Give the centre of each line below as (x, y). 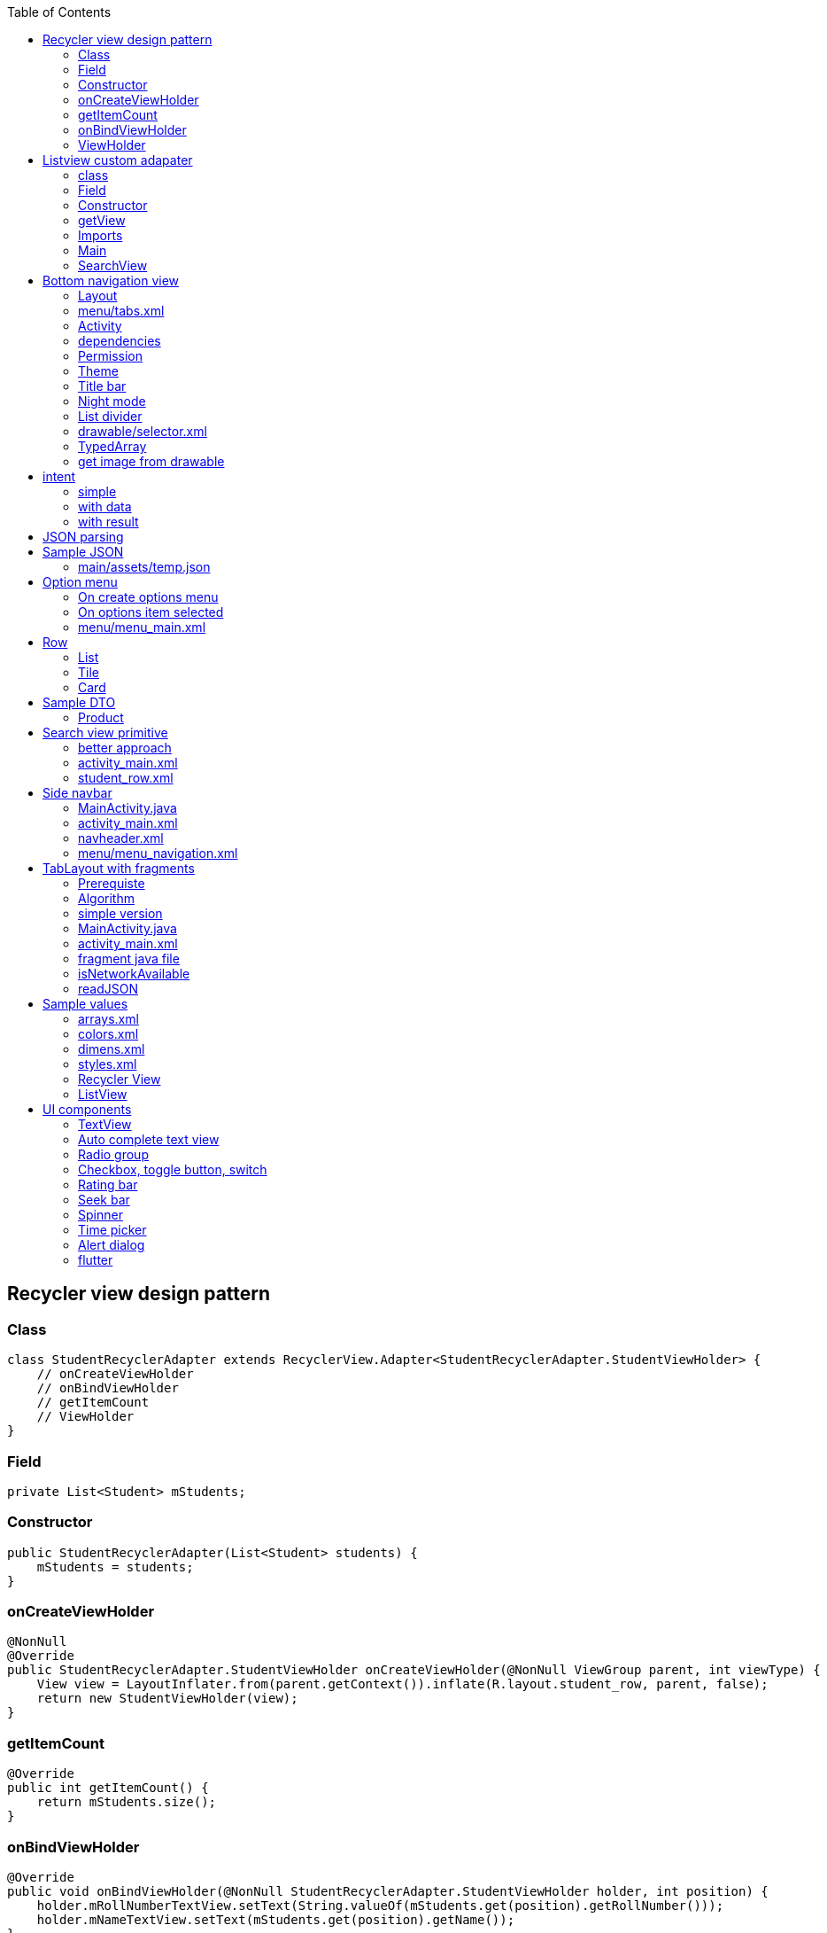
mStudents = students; (115, 1567)
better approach (125, 748)
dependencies (120, 341)
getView (102, 220)
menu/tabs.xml (121, 311)
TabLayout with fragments (119, 868)
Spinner (100, 1215)
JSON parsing (83, 537)
